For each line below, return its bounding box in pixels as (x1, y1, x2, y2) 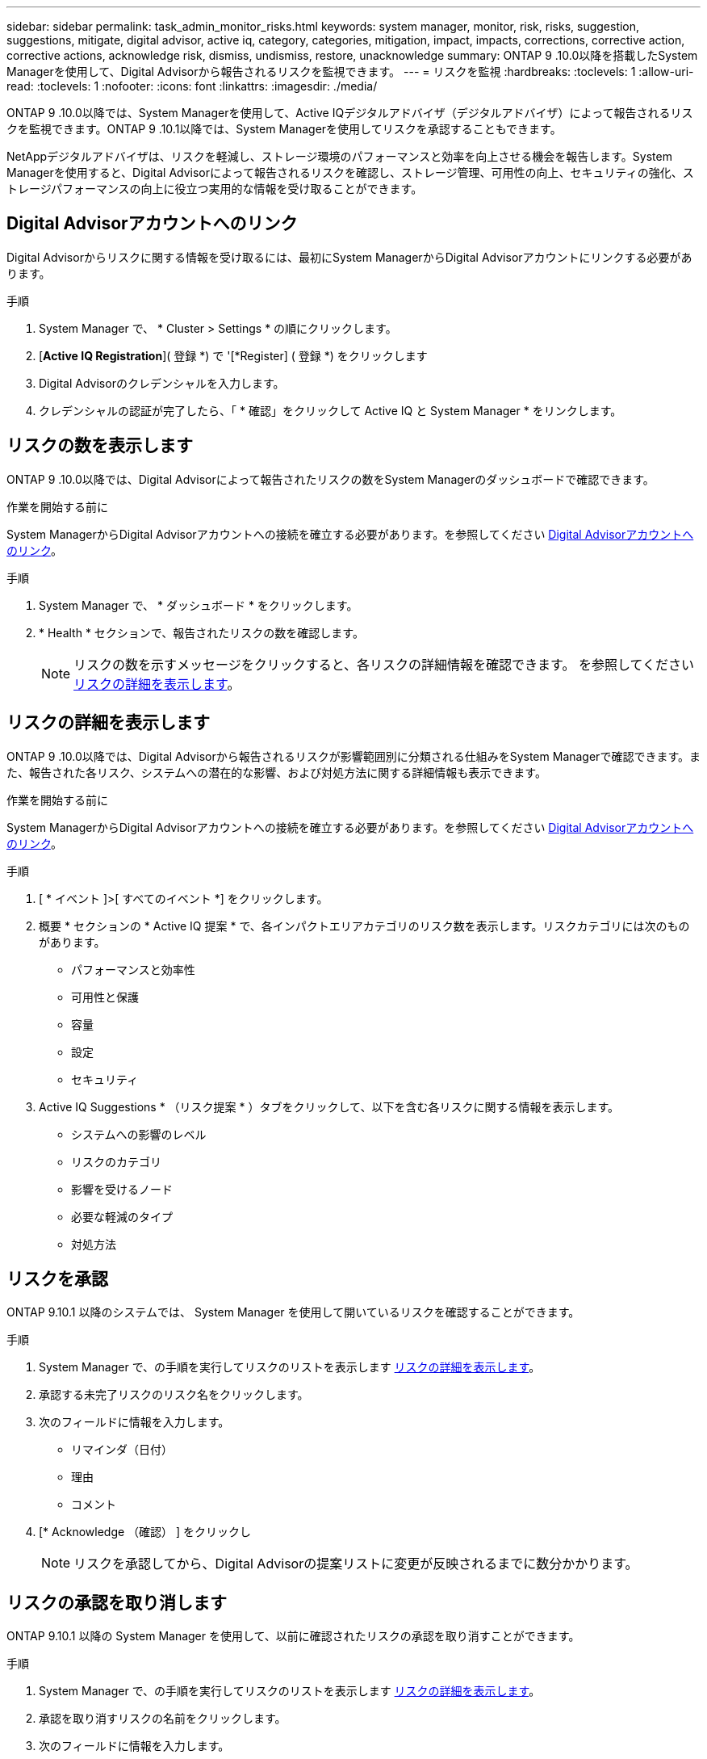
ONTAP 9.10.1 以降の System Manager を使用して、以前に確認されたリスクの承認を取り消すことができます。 (6, 1629, 580, 1644)
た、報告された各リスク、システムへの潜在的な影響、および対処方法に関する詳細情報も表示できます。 (6, 765, 546, 779)
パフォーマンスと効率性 (71, 962, 195, 976)
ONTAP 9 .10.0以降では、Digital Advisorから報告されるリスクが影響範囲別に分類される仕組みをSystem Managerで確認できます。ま (6, 749, 701, 763)
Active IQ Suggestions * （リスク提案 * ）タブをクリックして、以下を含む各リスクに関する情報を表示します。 (39, 1099, 619, 1114)
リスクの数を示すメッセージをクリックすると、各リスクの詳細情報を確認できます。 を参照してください (73, 656, 695, 673)
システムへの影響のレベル (71, 1127, 207, 1141)
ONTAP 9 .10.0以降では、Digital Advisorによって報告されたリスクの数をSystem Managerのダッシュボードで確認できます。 (6, 472, 655, 486)
